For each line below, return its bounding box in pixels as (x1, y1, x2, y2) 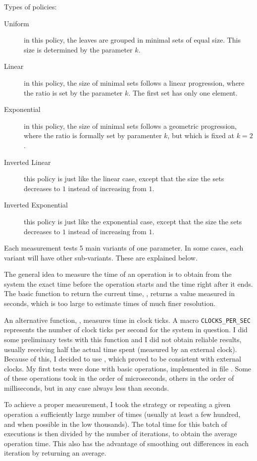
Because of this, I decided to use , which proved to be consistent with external (4, 354, 241, 364)
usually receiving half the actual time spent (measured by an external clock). (4, 344, 237, 354)
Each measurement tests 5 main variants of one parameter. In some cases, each (4, 243, 244, 253)
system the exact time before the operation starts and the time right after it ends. (4, 278, 253, 289)
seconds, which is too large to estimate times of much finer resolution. (4, 298, 216, 308)
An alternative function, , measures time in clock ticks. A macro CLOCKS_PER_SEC (4, 314, 251, 325)
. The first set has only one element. (128, 87, 238, 98)
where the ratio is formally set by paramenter (24, 130, 162, 141)
